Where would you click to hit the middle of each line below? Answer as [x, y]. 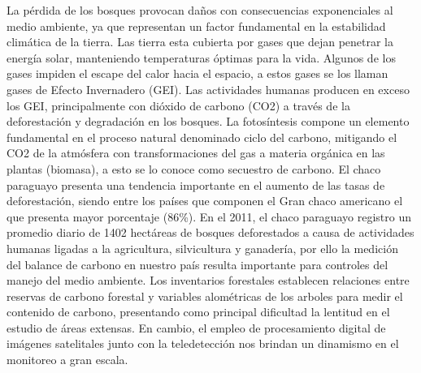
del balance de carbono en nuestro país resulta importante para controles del [197, 264]
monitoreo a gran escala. [67, 360]
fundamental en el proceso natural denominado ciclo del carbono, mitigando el [202, 137]
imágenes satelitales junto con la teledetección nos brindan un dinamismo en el [203, 343]
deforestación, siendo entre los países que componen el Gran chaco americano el [205, 201]
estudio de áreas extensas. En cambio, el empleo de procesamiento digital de [196, 327]
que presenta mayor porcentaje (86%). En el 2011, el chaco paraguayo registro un [209, 216]
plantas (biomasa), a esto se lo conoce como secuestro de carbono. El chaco [194, 168]
